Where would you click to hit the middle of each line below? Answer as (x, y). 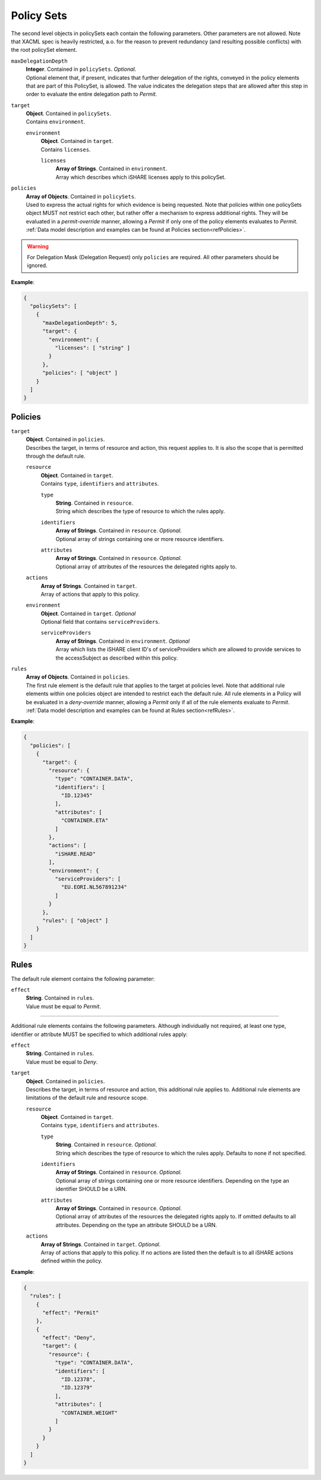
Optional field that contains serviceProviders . (100, 622)
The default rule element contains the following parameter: (83, 979)
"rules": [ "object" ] (75, 920)
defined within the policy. (72, 1261)
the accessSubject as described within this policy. (117, 658)
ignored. (37, 266)
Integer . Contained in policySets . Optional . (81, 69)
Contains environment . (56, 122)
